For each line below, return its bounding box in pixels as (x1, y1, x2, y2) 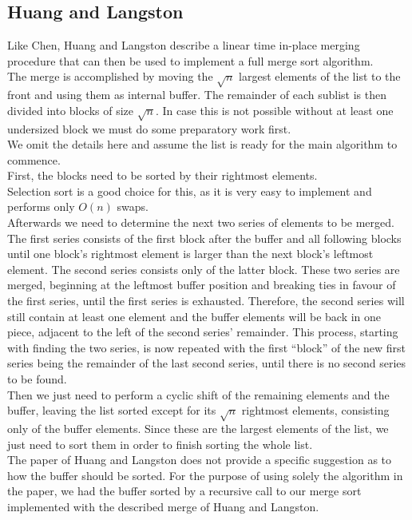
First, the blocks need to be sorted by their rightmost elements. (7, 167, 318, 184)
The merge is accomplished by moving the (7, 68, 213, 85)
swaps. (117, 198, 149, 215)
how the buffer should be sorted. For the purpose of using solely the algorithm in (7, 466, 403, 483)
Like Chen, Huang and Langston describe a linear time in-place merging (7, 37, 360, 54)
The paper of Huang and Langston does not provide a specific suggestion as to (7, 451, 392, 468)
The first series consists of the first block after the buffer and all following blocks (7, 229, 402, 246)
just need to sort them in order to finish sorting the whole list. (7, 435, 313, 452)
